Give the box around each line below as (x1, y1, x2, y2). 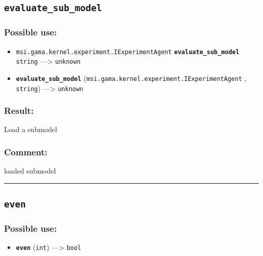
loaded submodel (4, 165, 56, 176)
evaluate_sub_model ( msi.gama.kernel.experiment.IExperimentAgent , (16, 72, 247, 83)
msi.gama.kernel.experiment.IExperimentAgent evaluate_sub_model (16, 48, 240, 56)
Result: (4, 104, 34, 117)
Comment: (4, 145, 48, 158)
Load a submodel (4, 124, 57, 135)
